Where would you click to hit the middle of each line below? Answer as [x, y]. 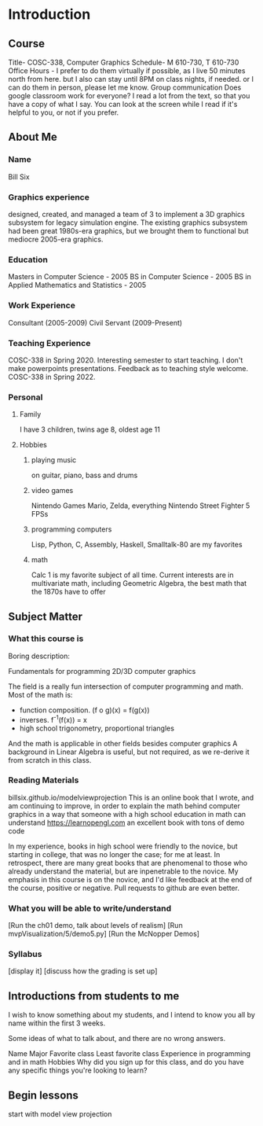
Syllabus [25, 955]
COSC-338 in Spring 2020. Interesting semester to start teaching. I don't [126, 360]
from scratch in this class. [50, 760]
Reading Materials [44, 780]
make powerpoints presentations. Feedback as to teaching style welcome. [128, 368]
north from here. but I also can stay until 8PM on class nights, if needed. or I [131, 79]
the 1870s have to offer [68, 592]
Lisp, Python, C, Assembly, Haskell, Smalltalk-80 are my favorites [137, 545]
